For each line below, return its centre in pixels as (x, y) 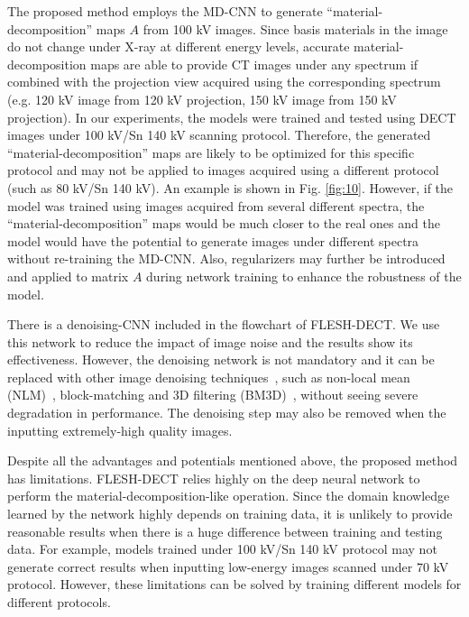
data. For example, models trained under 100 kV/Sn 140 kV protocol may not (222, 549)
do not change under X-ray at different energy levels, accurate (179, 46)
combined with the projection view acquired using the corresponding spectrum (224, 82)
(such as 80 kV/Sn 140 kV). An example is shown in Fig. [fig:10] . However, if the (230, 187)
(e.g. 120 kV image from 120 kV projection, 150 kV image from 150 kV (202, 99)
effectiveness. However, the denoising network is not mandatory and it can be (221, 359)
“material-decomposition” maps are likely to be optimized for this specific (211, 152)
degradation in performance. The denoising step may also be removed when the (227, 413)
